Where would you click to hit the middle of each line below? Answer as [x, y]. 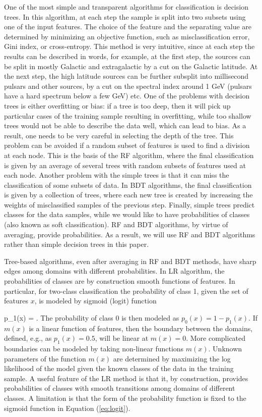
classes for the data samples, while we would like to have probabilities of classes [127, 214]
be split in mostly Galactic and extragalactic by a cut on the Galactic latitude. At [131, 66]
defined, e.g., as [28, 338]
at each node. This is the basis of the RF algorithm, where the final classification [129, 155]
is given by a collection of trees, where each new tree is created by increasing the [128, 195]
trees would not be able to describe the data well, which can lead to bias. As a [125, 125]
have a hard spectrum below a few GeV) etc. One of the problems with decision [127, 96]
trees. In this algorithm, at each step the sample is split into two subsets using [125, 16]
